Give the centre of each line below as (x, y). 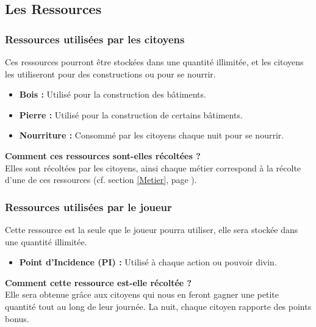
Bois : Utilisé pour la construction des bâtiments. (113, 94)
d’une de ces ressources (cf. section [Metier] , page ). (101, 180)
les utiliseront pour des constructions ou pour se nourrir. (110, 74)
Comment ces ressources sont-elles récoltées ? (103, 155)
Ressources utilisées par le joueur (88, 207)
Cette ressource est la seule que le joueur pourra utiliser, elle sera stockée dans (152, 229)
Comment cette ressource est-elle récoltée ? (99, 282)
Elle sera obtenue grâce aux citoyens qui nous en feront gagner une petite (142, 294)
